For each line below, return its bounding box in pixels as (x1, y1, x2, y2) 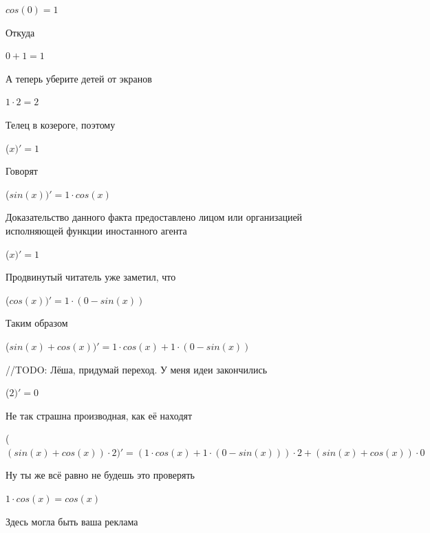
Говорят (6, 164, 38, 178)
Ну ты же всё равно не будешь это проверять (6, 468, 195, 482)
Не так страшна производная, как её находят (6, 408, 193, 422)
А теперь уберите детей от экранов (6, 71, 152, 85)
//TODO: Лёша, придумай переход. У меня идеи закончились (6, 362, 268, 376)
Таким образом (6, 316, 68, 330)
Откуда (6, 25, 35, 39)
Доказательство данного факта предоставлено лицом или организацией (6, 210, 303, 224)
